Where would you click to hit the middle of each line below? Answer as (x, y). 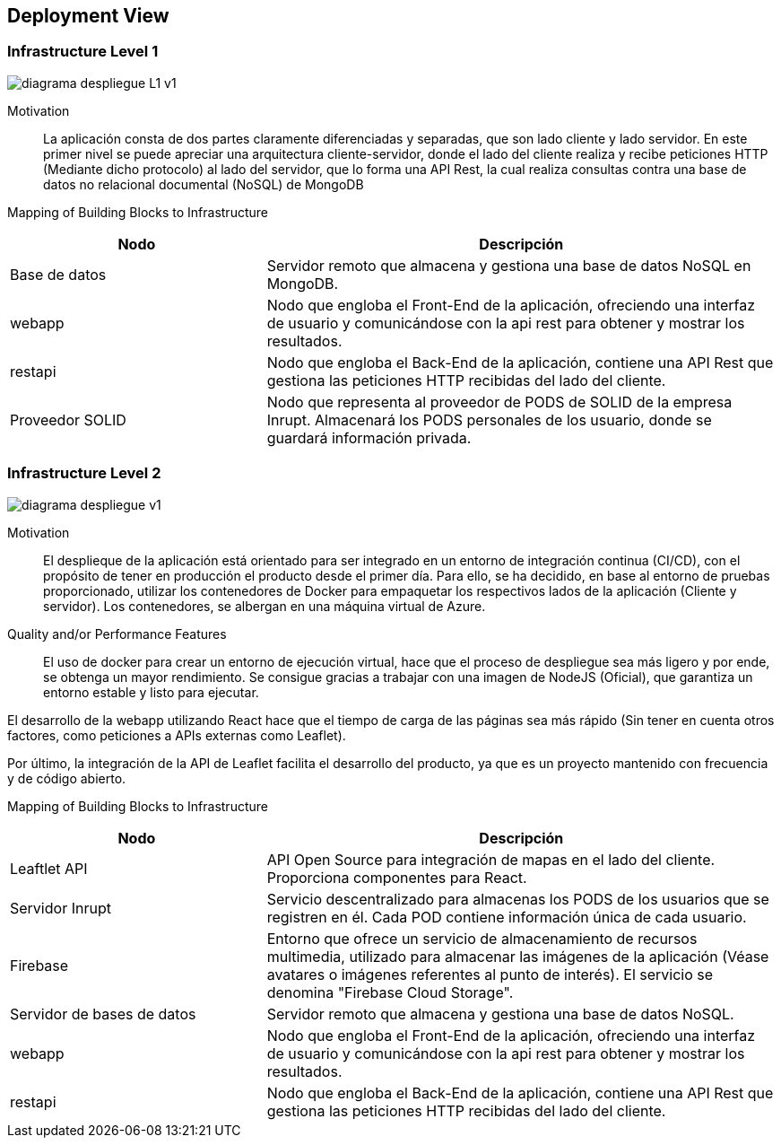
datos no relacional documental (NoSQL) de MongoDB (204, 184)
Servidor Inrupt (61, 908)
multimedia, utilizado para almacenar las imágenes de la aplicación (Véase (518, 956)
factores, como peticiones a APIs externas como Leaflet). (177, 735)
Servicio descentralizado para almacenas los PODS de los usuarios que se (518, 899)
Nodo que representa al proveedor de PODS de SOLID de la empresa (499, 402)
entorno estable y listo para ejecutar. (151, 692)
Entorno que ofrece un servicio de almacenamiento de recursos (482, 938)
